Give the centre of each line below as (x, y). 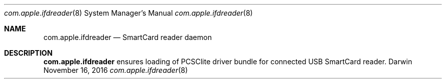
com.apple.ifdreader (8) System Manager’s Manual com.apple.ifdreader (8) (129, 13)
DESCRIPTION (29, 53)
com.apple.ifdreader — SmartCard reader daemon (128, 37)
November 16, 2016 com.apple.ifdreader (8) (116, 70)
